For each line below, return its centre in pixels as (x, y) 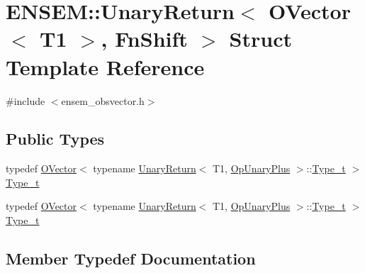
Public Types (55, 139)
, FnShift (144, 39)
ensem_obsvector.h (103, 100)
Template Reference (105, 66)
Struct (260, 39)
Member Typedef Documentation (131, 258)
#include (26, 100)
